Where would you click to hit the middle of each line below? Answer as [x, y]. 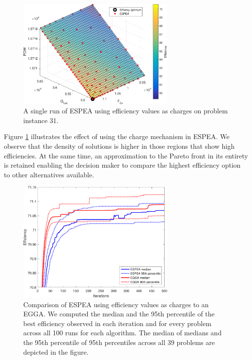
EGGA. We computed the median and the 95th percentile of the [119, 314]
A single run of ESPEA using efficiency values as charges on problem [126, 111]
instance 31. [41, 120]
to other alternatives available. [49, 174]
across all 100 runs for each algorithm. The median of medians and [123, 333]
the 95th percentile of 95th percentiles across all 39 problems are [119, 342]
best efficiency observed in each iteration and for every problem [118, 323]
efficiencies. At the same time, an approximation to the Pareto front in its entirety [126, 155]
